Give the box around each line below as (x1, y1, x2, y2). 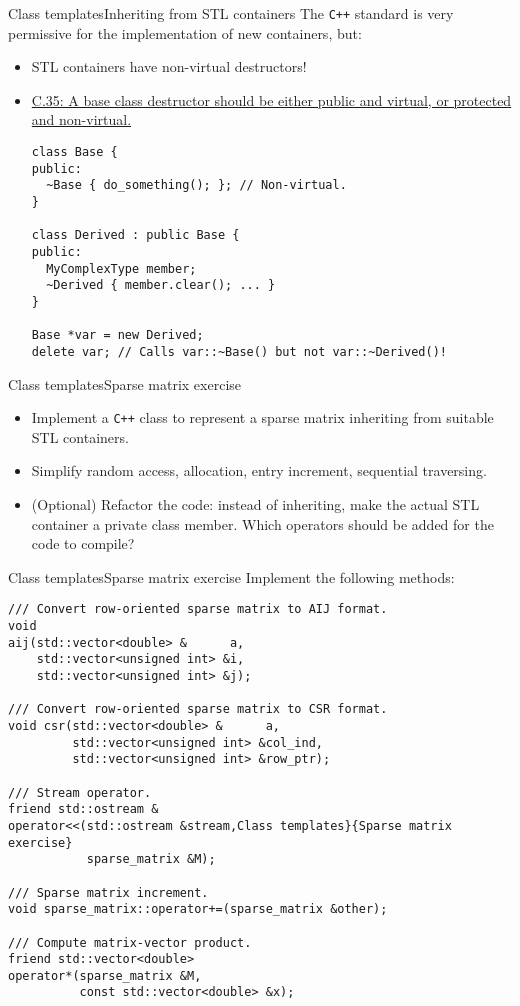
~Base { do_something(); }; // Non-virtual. (46, 178, 347, 193)
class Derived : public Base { (31, 228, 240, 243)
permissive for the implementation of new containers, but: (8, 22, 362, 43)
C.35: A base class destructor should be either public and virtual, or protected (31, 89, 512, 110)
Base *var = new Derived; (31, 328, 204, 343)
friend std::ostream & (8, 802, 159, 817)
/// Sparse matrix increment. (8, 885, 209, 900)
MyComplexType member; (46, 261, 197, 276)
